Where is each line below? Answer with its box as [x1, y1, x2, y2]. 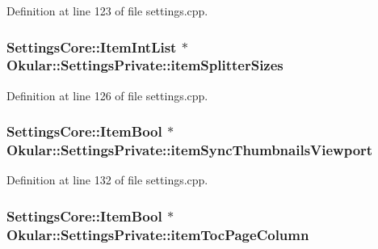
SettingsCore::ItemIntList [6, 36, 177, 57]
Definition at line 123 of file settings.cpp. [6, 2, 208, 19]
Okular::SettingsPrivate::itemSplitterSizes [6, 55, 283, 75]
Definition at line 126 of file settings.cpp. [6, 87, 208, 103]
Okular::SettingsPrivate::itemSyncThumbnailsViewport [6, 140, 373, 160]
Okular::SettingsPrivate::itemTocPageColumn [6, 224, 309, 244]
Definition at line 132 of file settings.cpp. [6, 171, 208, 188]
